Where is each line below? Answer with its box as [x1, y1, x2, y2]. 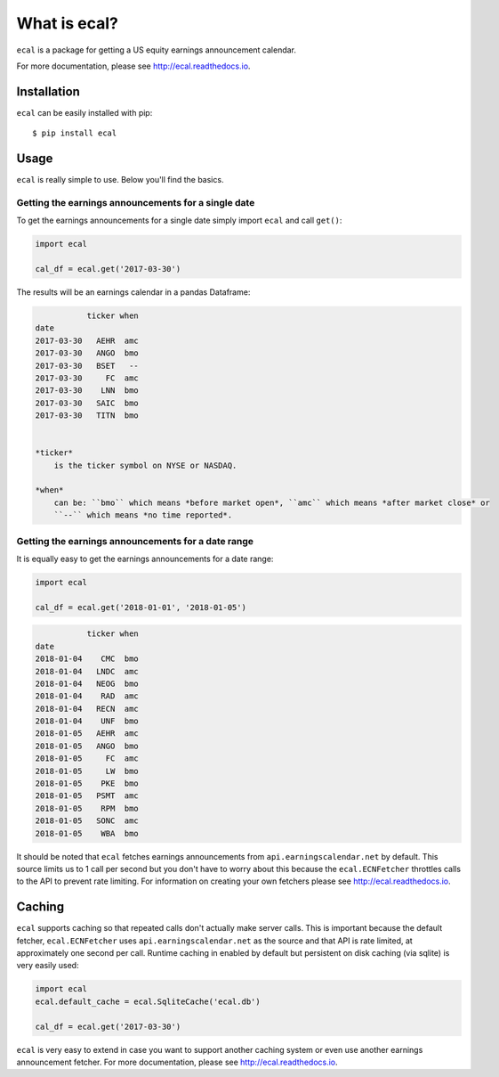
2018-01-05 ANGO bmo [35, 740, 140, 751]
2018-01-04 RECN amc [35, 704, 140, 714]
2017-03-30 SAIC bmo [35, 397, 140, 408]
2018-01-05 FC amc [35, 754, 140, 763]
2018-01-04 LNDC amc [35, 666, 140, 676]
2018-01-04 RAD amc [35, 691, 140, 701]
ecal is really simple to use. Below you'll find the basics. [16, 175, 224, 185]
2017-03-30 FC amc [35, 372, 140, 383]
